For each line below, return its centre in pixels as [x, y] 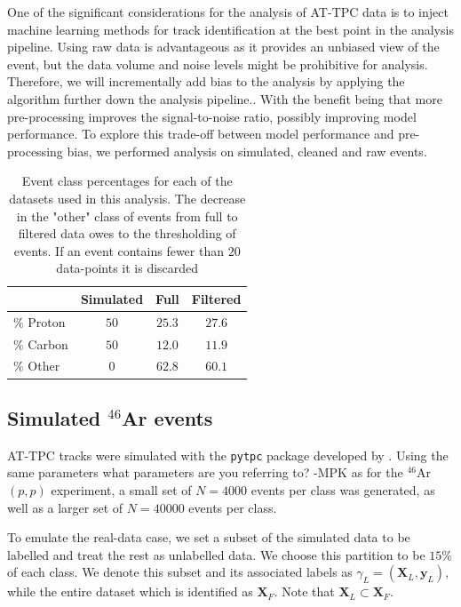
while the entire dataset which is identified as [130, 591]
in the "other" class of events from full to [127, 216]
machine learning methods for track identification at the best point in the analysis [230, 29]
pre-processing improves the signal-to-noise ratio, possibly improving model [212, 116]
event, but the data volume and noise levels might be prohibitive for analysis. [218, 64]
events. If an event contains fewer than [119, 250]
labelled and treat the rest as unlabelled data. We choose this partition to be [216, 554]
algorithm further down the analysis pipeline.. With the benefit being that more [225, 98]
